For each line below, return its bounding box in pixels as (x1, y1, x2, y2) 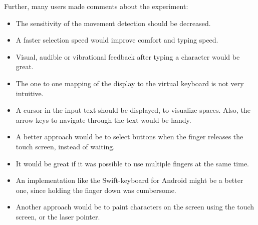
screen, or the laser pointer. (16, 211, 100, 221)
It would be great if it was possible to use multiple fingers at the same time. (16, 158, 249, 168)
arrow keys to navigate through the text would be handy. (16, 114, 191, 125)
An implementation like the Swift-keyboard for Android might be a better (16, 175, 243, 185)
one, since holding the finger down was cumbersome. (16, 184, 176, 195)
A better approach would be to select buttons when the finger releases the (16, 131, 243, 142)
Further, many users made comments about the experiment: (4, 1, 188, 11)
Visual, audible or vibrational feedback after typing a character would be (16, 51, 240, 62)
